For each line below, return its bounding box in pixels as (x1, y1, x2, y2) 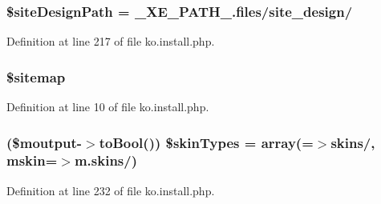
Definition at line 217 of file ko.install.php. (6, 33, 215, 50)
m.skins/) (74, 150, 138, 170)
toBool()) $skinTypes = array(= (99, 132, 314, 152)
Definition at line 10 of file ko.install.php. (6, 98, 209, 115)
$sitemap (6, 66, 66, 86)
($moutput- (6, 132, 83, 152)
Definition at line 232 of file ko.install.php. (6, 182, 215, 198)
